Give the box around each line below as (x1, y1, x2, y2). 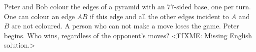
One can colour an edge (4, 11, 75, 21)
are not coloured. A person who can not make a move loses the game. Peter (11, 21, 239, 31)
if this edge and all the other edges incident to (90, 11, 229, 21)
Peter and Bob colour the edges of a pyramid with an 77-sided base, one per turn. (4, 1, 251, 11)
